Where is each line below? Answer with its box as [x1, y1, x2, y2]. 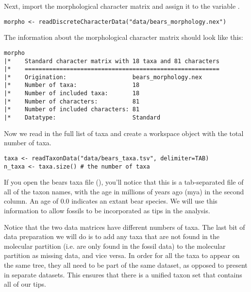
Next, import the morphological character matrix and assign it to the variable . [4, 1, 240, 11]
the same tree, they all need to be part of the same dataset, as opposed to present [4, 260, 248, 270]
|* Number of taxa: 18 [4, 82, 140, 89]
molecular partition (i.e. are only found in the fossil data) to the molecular [4, 240, 226, 251]
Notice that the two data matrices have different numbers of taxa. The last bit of [4, 222, 245, 232]
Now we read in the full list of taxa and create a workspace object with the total [4, 128, 244, 138]
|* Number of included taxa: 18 [4, 90, 140, 97]
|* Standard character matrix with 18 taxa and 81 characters [4, 57, 219, 65]
